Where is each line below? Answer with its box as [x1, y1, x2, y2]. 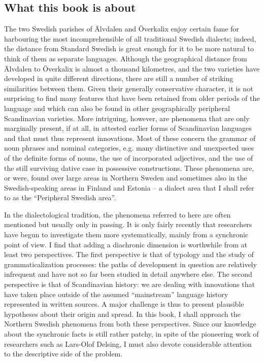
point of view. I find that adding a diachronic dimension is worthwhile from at [4, 239, 248, 249]
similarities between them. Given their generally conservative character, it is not [4, 83, 253, 93]
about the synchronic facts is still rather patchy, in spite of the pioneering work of [4, 329, 259, 339]
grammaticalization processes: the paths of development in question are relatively [4, 259, 257, 269]
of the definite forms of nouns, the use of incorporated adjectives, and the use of [4, 152, 253, 163]
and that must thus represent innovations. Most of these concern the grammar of [4, 132, 256, 143]
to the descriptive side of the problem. [4, 348, 123, 359]
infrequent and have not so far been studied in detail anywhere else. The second [4, 269, 252, 279]
